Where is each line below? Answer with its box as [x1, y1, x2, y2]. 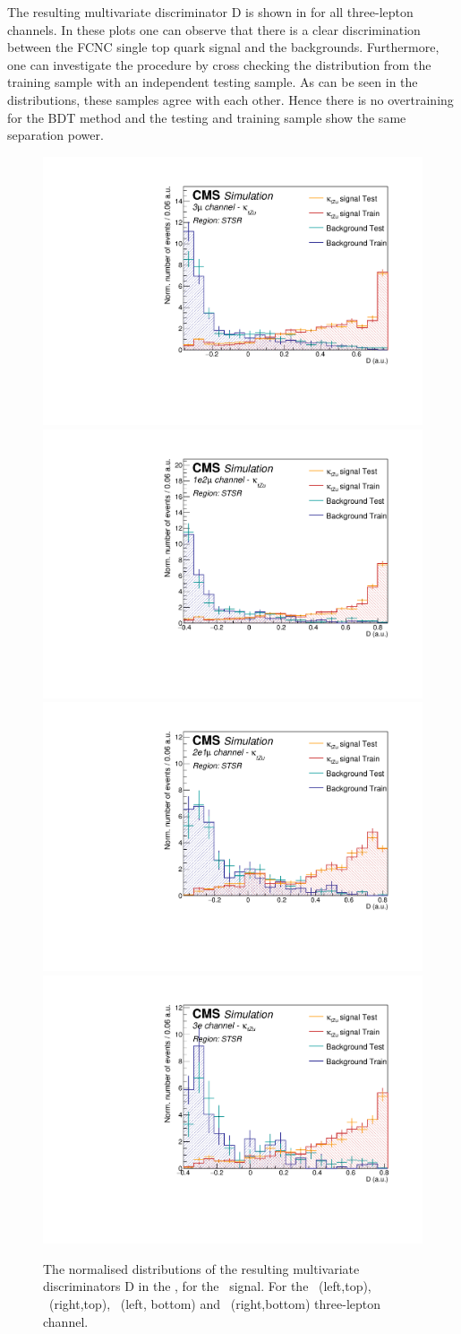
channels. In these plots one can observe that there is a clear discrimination [7, 20, 421, 39]
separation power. [7, 126, 104, 144]
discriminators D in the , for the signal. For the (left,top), [43, 1277, 371, 1295]
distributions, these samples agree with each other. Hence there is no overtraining [7, 90, 454, 108]
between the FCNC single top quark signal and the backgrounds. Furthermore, [7, 38, 440, 56]
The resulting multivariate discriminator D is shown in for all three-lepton [7, 3, 414, 21]
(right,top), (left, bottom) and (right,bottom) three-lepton [48, 1294, 381, 1312]
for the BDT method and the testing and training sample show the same [7, 108, 406, 126]
